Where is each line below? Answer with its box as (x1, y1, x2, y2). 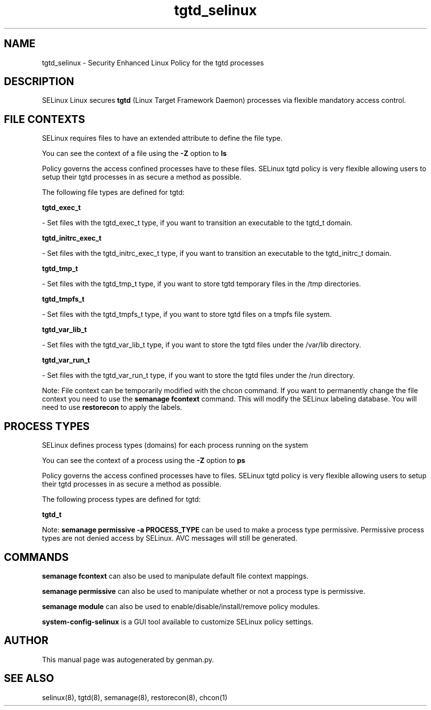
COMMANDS (4, 551, 69, 563)
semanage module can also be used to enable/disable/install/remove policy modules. (42, 602, 320, 611)
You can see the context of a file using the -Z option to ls (42, 149, 227, 158)
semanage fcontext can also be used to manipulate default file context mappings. (42, 571, 308, 580)
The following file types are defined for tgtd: (42, 188, 185, 197)
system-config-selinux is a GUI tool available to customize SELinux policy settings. (42, 617, 313, 626)
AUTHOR (4, 634, 49, 647)
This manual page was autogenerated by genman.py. (42, 655, 214, 664)
